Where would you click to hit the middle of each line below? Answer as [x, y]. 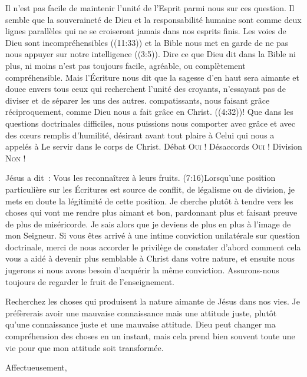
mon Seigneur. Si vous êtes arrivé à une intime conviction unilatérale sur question [153, 235]
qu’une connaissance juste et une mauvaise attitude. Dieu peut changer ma [141, 324]
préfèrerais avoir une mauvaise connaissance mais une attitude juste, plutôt [141, 312]
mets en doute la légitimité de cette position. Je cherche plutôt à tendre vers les [149, 201]
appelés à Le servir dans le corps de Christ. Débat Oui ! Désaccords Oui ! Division [154, 146]
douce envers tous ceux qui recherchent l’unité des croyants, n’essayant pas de [146, 89]
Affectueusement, [36, 367]
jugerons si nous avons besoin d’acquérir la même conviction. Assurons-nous [142, 270]
